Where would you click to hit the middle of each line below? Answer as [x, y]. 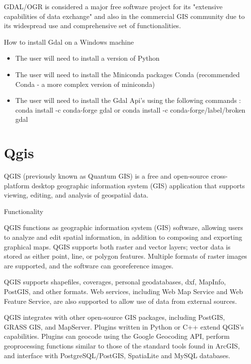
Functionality [24, 211]
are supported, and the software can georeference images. [89, 265]
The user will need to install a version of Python [87, 58]
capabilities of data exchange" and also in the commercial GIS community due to [124, 16]
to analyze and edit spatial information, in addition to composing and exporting [123, 237]
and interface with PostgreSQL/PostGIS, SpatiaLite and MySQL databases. [117, 355]
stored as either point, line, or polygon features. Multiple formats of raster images [125, 256]
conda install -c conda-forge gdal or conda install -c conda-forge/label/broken [130, 109]
